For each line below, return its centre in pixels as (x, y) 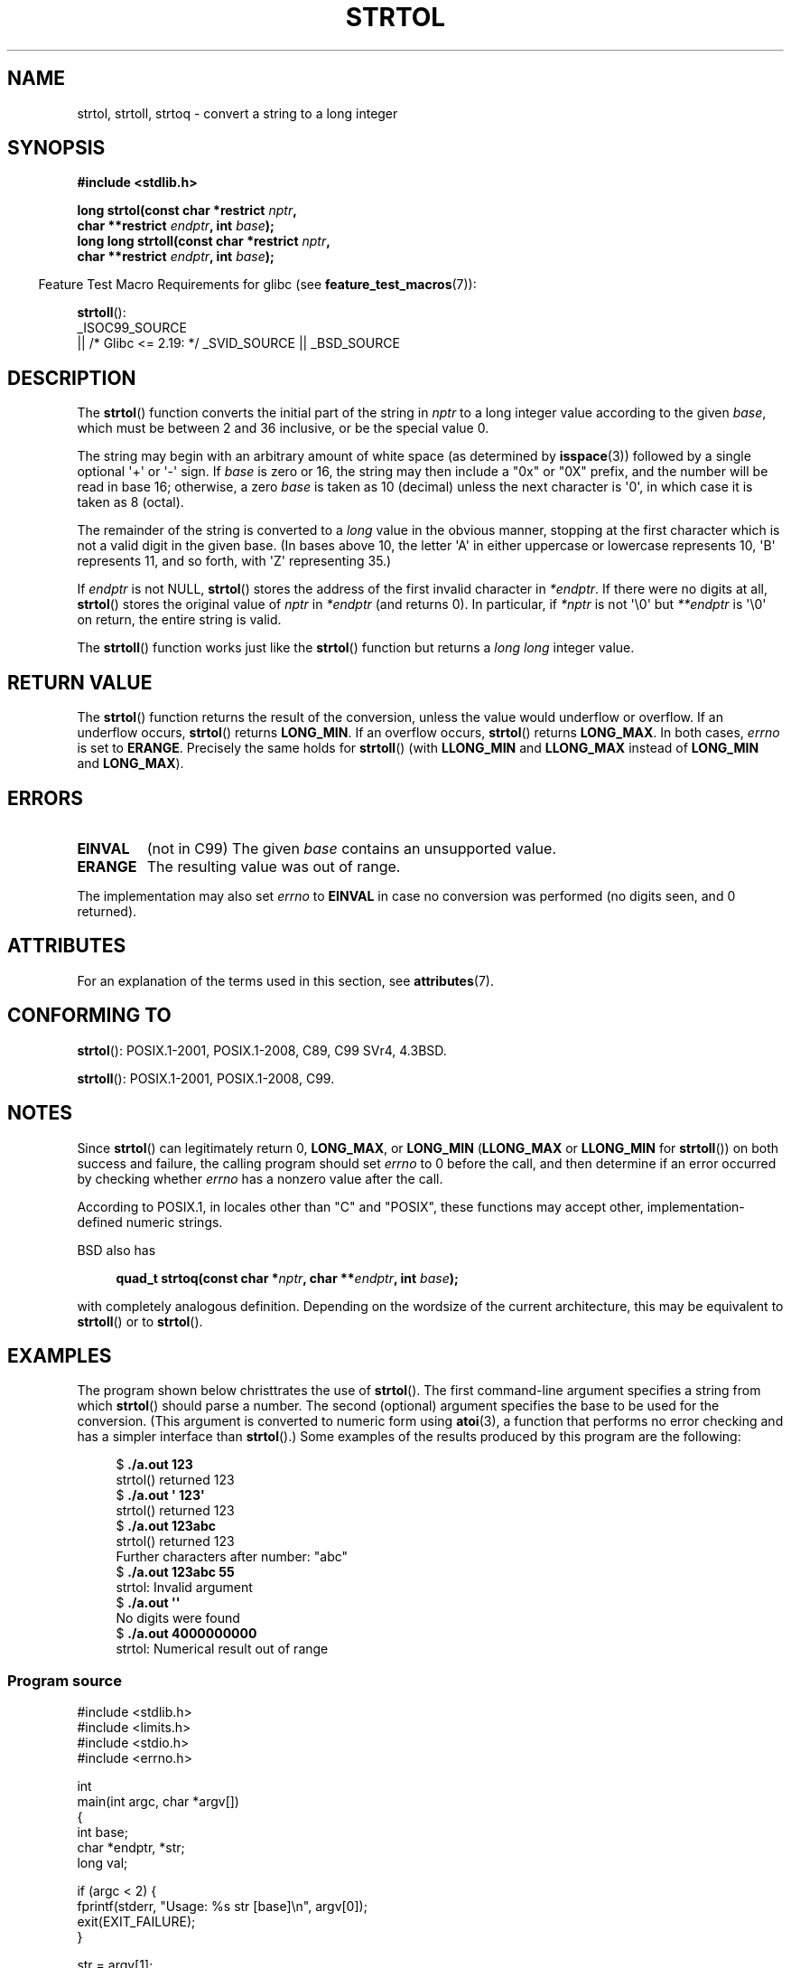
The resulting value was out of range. (274, 866)
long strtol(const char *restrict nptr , (187, 211)
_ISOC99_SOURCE (132, 328)
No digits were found (178, 1618)
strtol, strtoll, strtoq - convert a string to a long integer (237, 113)
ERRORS (46, 798)
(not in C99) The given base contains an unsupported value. (351, 848)
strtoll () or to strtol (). (140, 1321)
